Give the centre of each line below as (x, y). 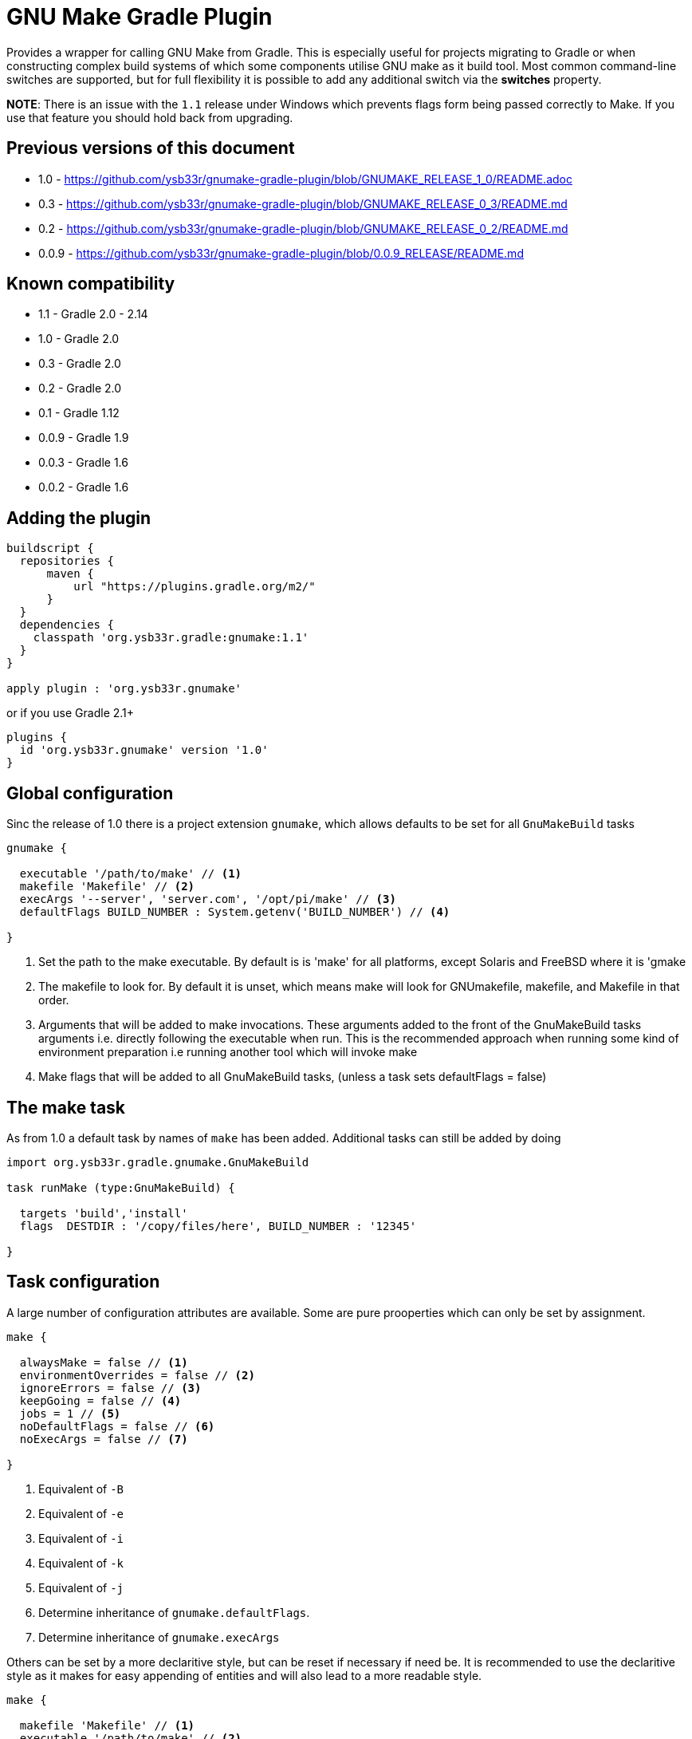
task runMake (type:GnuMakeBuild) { (121, 1187)
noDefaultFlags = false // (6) (117, 1426)
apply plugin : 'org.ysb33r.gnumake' (124, 689)
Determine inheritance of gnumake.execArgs (159, 1637)
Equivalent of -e (81, 1513)
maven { (70, 574)
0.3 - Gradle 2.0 (80, 364)
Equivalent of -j (81, 1587)
